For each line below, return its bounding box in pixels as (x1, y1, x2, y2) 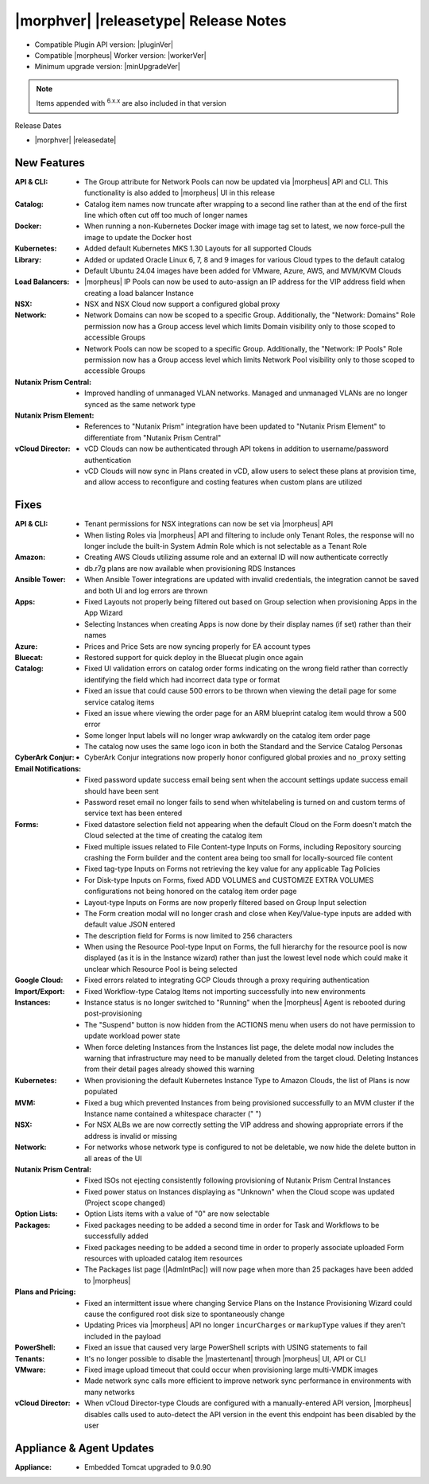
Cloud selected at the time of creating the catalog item (84, 831, 263, 841)
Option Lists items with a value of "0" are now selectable (84, 1209, 270, 1218)
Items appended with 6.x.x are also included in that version (36, 97, 226, 108)
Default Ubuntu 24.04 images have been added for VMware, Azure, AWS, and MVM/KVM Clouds (84, 266, 402, 275)
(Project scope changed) (84, 1198, 166, 1208)
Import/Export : (14, 986, 65, 996)
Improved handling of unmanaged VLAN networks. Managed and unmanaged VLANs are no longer (84, 388, 408, 398)
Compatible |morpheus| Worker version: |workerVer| (34, 50, 207, 60)
